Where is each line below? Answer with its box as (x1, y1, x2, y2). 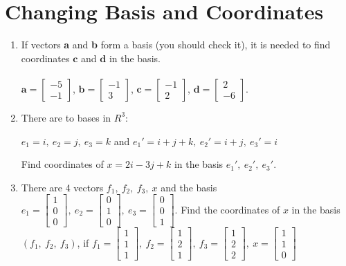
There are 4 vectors (21, 180, 104, 194)
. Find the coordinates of (174, 202, 280, 216)
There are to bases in (21, 110, 111, 124)
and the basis (161, 180, 217, 194)
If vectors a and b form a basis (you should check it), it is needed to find (21, 37, 331, 52)
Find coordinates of (21, 157, 104, 171)
